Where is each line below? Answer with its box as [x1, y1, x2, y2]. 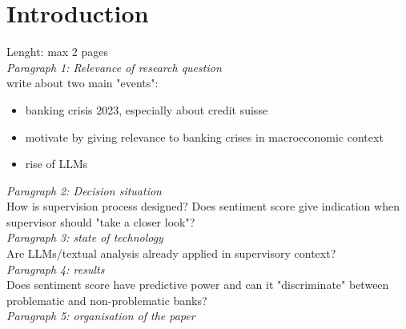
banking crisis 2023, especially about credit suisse [25, 101, 268, 118]
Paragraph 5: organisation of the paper [6, 307, 195, 324]
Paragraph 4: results [6, 260, 105, 277]
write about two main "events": [6, 74, 159, 91]
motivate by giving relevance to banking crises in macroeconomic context [25, 128, 384, 145]
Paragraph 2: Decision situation [6, 182, 162, 199]
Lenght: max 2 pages [6, 43, 109, 60]
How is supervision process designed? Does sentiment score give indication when [6, 198, 400, 215]
